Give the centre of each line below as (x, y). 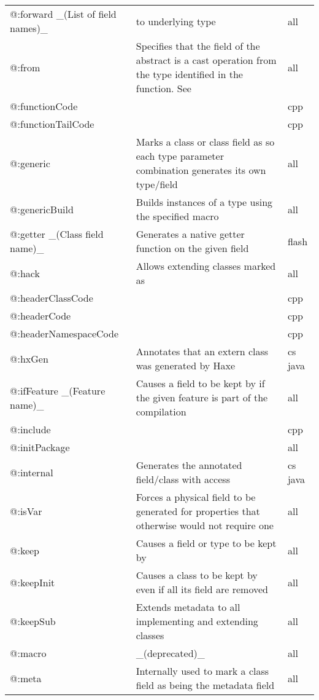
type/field (157, 184)
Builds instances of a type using (204, 202)
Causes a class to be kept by (197, 575)
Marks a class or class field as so (205, 142)
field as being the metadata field (205, 685)
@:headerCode (40, 316)
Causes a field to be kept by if (200, 383)
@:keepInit (33, 582)
